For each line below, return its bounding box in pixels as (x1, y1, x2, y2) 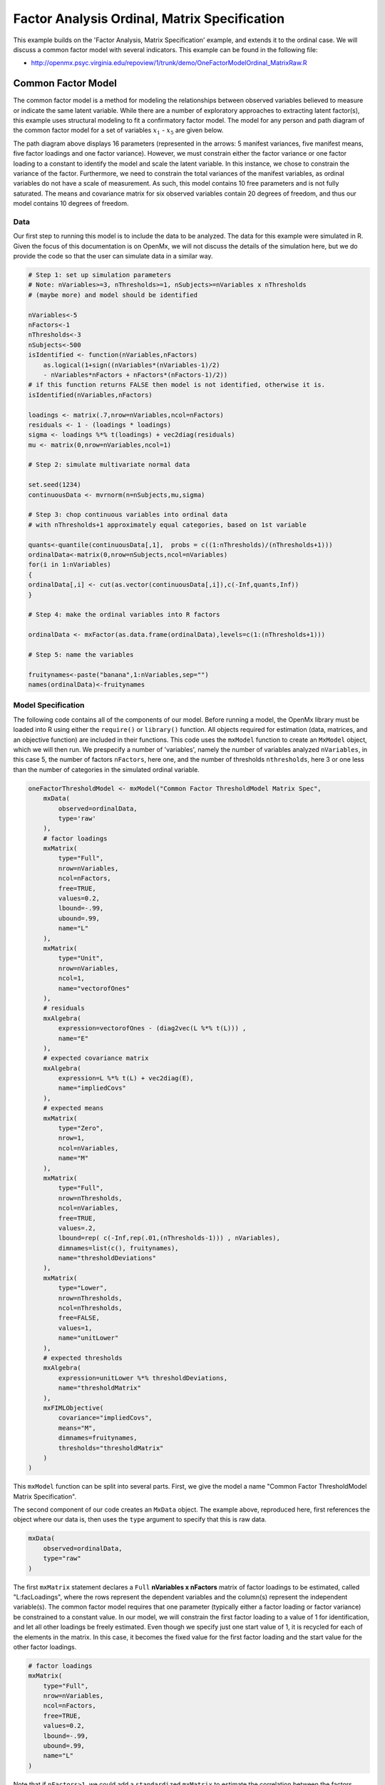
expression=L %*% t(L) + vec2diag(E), (58, 1075, 194, 1082)
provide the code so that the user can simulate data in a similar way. (13, 252, 213, 261)
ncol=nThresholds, (58, 1304, 123, 1312)
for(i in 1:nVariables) (28, 560, 112, 569)
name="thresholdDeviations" (58, 1254, 157, 1262)
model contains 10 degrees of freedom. (13, 199, 129, 208)
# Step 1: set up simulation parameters (28, 271, 171, 279)
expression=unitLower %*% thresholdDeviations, (58, 1374, 228, 1382)
